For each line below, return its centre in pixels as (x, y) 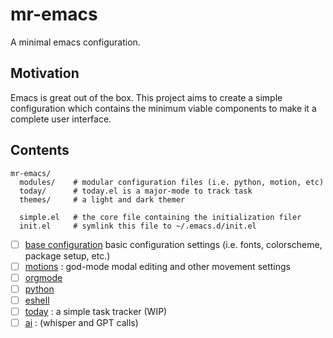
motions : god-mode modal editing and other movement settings (157, 266)
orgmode (43, 277)
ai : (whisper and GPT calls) (81, 322)
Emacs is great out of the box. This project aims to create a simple (146, 97)
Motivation (45, 73)
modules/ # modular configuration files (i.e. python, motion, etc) (172, 182)
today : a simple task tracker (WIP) (96, 311)
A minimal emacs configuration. (75, 42)
